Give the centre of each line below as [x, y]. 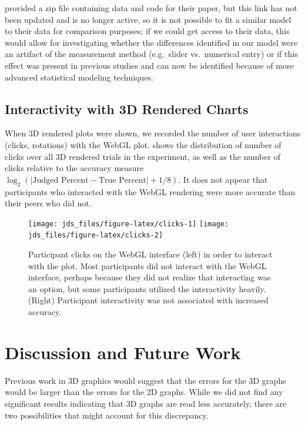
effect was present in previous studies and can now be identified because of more [149, 65]
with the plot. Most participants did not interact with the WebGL [148, 265]
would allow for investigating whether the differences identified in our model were [151, 42]
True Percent [123, 180]
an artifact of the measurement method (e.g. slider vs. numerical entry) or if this [151, 54]
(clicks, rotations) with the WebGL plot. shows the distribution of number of [143, 144]
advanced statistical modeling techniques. [79, 77]
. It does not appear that [223, 179]
